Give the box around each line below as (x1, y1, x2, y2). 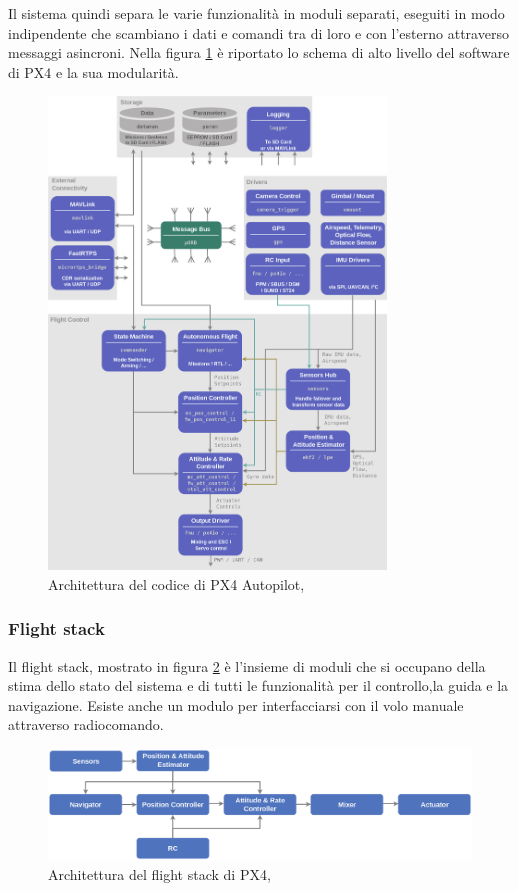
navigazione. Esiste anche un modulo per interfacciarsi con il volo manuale (8, 694, 464, 715)
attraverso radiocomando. (8, 714, 164, 735)
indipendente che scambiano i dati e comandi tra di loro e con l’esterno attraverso (8, 22, 509, 43)
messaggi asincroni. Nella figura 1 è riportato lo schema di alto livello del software (8, 42, 510, 63)
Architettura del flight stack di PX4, (48, 863, 271, 884)
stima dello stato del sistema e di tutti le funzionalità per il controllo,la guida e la (8, 675, 509, 696)
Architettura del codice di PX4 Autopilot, (48, 573, 305, 594)
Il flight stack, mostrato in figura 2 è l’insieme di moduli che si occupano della (8, 655, 486, 676)
